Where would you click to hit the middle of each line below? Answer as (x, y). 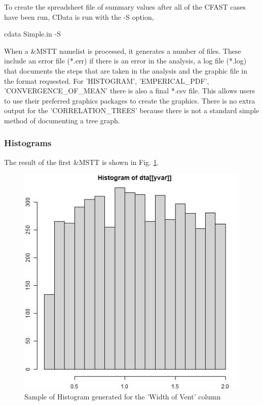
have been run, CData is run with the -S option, (79, 16)
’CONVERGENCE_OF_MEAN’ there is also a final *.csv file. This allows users (129, 91)
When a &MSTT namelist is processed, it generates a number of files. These (123, 50)
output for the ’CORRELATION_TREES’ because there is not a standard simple (132, 110)
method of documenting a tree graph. (62, 120)
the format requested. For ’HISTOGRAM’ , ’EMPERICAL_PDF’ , (107, 80)
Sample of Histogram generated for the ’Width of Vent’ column (123, 396)
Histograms (28, 143)
